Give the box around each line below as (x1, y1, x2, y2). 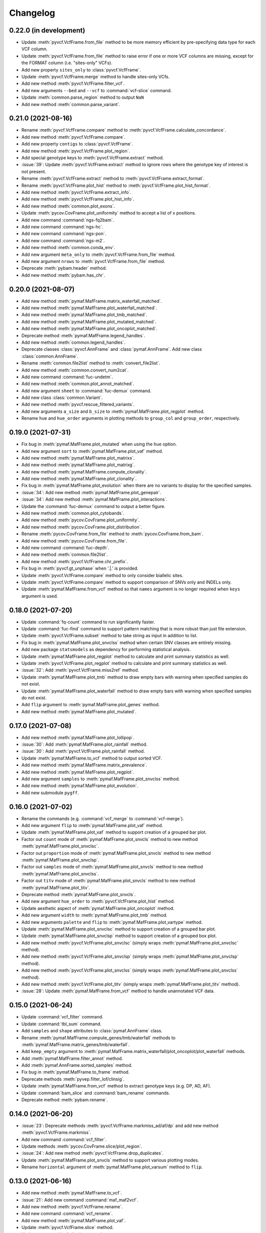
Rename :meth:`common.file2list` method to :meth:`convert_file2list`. (21, 360, 161, 366)
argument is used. (21, 593, 59, 599)
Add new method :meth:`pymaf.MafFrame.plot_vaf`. (21, 1217, 126, 1223)
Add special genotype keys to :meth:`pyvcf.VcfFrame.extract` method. (21, 155, 164, 161)
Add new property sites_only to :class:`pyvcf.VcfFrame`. (21, 67, 141, 73)
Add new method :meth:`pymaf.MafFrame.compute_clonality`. (21, 469, 147, 474)
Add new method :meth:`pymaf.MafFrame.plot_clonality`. (21, 476, 137, 482)
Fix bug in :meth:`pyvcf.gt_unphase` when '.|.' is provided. (21, 565, 138, 572)
